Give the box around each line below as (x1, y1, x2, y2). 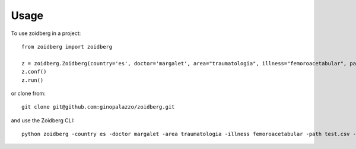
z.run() (21, 77, 44, 83)
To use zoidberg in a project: (11, 30, 81, 37)
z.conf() (21, 68, 47, 75)
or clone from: (11, 90, 46, 97)
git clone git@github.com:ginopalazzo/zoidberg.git (21, 104, 175, 110)
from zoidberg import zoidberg (21, 43, 113, 50)
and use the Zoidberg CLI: (11, 116, 75, 124)
